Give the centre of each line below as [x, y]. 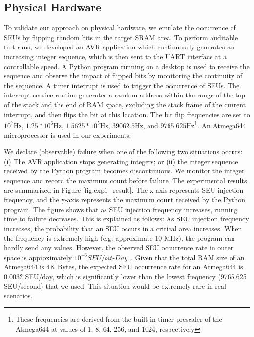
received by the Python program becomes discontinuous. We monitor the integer [124, 171]
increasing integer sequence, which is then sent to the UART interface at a [115, 56]
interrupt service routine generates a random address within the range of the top [125, 95]
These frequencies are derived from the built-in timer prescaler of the [119, 319]
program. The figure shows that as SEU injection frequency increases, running [121, 209]
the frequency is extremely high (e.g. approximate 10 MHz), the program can [119, 238]
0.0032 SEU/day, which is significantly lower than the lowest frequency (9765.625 [125, 276]
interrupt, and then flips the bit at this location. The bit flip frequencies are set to [127, 114]
